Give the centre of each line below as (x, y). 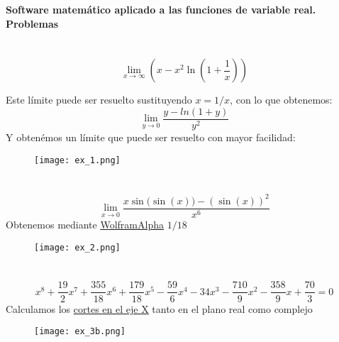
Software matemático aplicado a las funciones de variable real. (161, 9)
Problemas (32, 23)
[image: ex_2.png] (77, 247)
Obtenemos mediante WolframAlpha (85, 225)
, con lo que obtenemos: (281, 100)
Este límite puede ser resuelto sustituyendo (99, 100)
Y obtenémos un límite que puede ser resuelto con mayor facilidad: (151, 137)
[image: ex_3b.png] (80, 332)
